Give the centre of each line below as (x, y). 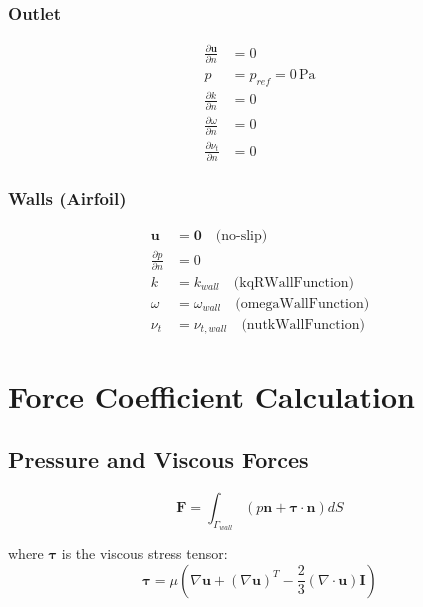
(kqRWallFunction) (294, 282)
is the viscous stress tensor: (144, 553)
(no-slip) (241, 236)
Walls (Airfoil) (67, 197)
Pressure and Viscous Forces (158, 459)
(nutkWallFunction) (303, 324)
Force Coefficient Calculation (211, 395)
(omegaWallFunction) (302, 303)
